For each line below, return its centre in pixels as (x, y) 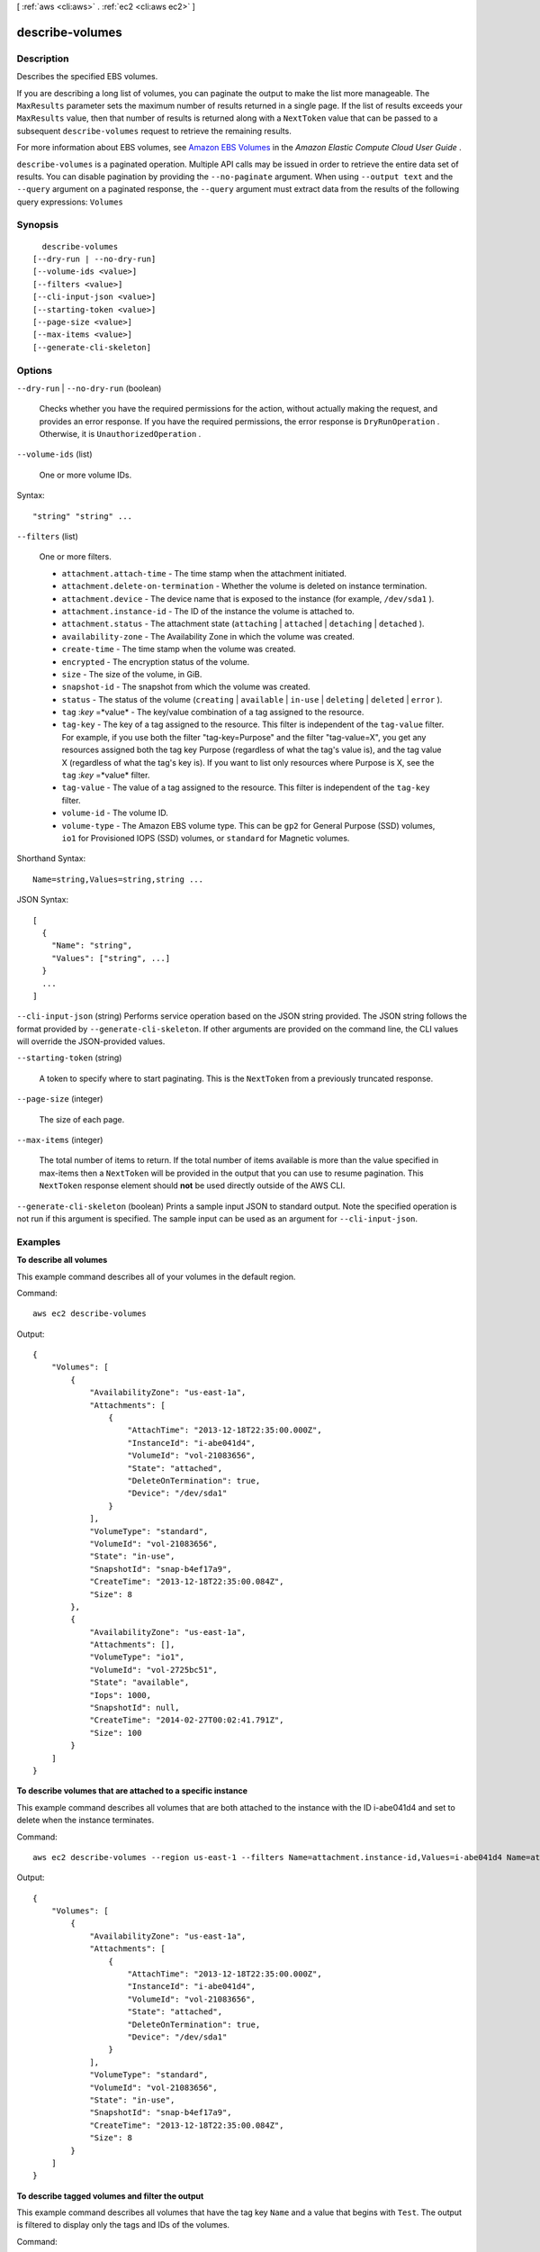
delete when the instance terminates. (85, 1821)
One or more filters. (75, 557)
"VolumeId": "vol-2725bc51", (153, 1670)
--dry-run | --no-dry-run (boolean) (89, 388)
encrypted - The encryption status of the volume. (156, 661)
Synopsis (37, 225)
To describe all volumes (62, 1260)
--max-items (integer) (60, 1140)
